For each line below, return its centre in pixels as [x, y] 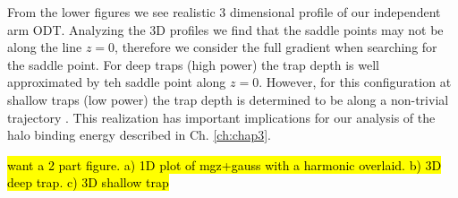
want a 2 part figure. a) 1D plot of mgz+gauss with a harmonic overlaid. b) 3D [225, 164]
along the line [45, 47]
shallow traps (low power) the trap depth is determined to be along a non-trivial [228, 99]
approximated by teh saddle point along [117, 82]
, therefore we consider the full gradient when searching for [276, 47]
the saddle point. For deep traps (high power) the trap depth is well [193, 64]
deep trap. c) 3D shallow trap [88, 182]
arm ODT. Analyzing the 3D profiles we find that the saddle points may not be [225, 29]
